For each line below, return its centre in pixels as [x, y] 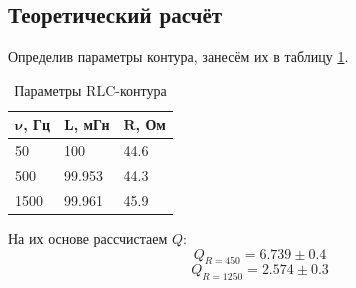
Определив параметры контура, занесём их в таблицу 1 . [178, 56]
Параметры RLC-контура [90, 89]
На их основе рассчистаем [88, 238]
